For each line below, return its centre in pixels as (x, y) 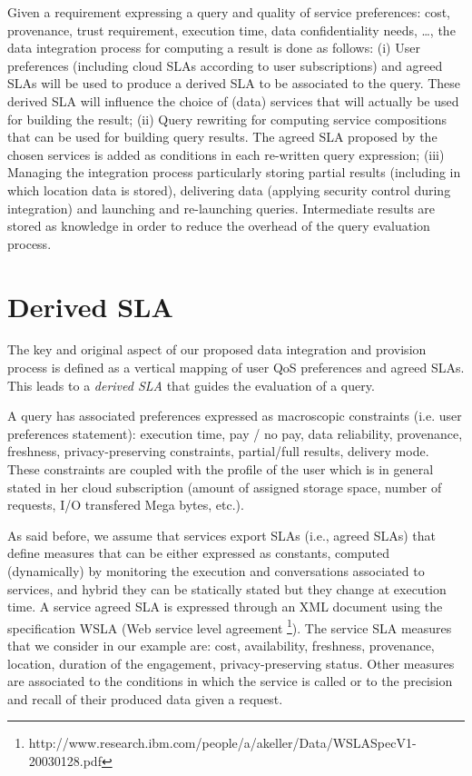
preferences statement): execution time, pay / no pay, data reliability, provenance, (235, 433)
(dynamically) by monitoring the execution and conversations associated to (216, 570)
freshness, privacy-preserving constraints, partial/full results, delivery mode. (218, 451)
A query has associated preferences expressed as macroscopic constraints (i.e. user (235, 416)
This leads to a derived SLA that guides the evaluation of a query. (191, 385)
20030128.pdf (65, 760)
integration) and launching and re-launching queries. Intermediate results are (221, 208)
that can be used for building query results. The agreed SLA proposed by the (222, 137)
